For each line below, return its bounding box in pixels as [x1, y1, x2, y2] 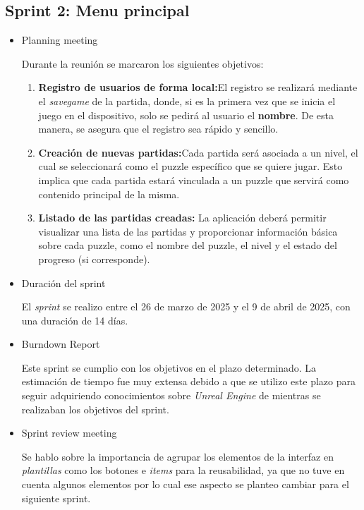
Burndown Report [21, 336, 100, 351]
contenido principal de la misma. [38, 186, 180, 201]
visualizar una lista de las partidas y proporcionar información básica [38, 224, 338, 238]
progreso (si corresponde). [38, 251, 150, 266]
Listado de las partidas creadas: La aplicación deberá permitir [38, 210, 327, 225]
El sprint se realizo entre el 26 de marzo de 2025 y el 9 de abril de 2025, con [21, 299, 351, 314]
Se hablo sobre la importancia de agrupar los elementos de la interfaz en [21, 449, 334, 463]
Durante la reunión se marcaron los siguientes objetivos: [21, 56, 264, 71]
